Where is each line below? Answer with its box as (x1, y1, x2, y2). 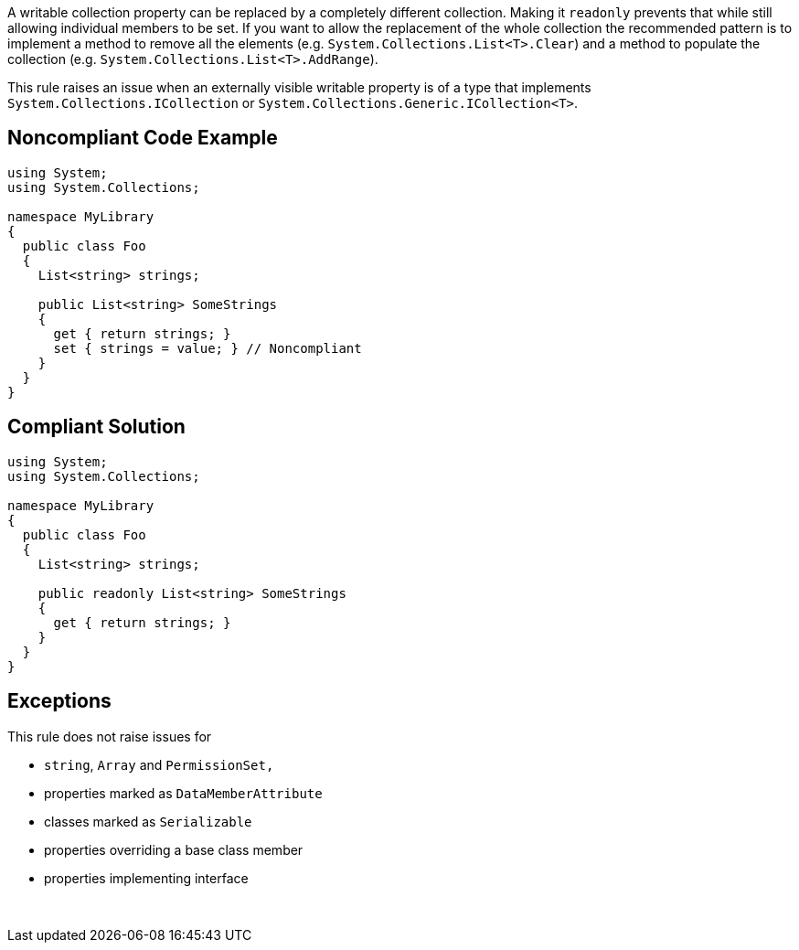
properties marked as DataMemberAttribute (44, 785, 323, 801)
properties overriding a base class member (44, 841, 304, 858)
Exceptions (7, 689, 112, 713)
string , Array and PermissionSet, (44, 756, 274, 773)
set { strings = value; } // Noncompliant (53, 340, 362, 356)
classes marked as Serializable (44, 813, 252, 829)
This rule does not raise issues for (7, 728, 212, 744)
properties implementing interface (44, 870, 249, 886)
